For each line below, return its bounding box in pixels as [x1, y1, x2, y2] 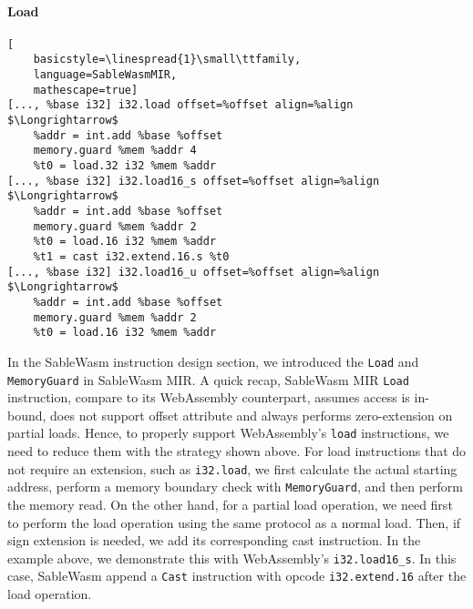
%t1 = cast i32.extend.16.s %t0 [33, 249, 230, 263]
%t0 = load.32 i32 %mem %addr [33, 159, 217, 173]
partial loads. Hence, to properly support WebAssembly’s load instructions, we [7, 423, 449, 442]
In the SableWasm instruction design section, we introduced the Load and [7, 351, 419, 370]
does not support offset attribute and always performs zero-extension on [50, 405, 453, 424]
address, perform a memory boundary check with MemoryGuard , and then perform [7, 477, 463, 496]
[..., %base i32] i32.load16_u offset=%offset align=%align [7, 265, 380, 279]
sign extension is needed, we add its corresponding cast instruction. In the [7, 531, 421, 550]
